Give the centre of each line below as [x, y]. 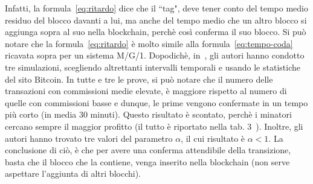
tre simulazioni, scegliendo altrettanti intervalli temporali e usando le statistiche [153, 67]
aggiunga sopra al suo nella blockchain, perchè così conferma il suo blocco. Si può [156, 32]
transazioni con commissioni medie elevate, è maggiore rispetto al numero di [146, 91]
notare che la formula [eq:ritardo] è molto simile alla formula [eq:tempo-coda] [149, 43]
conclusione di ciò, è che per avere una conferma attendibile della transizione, [148, 150]
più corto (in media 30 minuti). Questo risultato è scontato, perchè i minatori [148, 114]
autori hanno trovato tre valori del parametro [89, 138]
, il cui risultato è [213, 138]
